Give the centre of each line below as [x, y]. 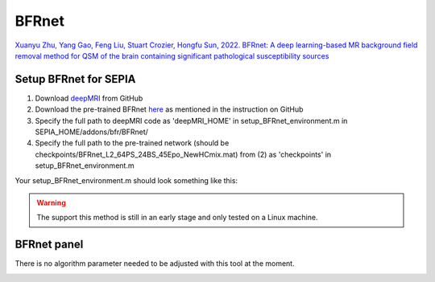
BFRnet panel [49, 245]
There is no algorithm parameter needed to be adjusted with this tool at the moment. [155, 264]
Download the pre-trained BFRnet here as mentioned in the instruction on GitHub [169, 109]
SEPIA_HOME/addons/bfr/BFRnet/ [92, 132]
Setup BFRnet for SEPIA [75, 79]
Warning [51, 202]
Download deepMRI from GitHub [89, 98]
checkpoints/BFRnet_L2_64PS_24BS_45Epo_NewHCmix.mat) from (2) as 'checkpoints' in [183, 154]
